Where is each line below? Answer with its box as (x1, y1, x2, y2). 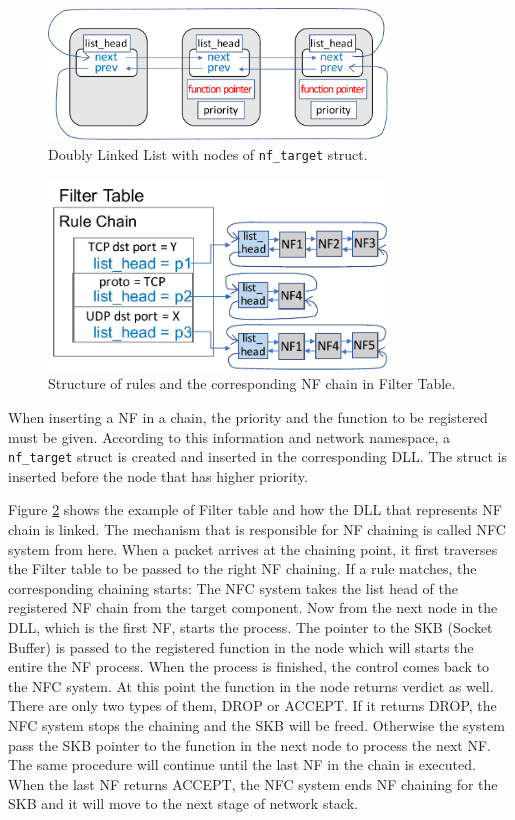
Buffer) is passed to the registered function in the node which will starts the (8, 636, 474, 657)
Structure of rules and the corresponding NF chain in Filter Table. (48, 373, 456, 394)
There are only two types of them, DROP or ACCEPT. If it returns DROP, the (8, 695, 497, 716)
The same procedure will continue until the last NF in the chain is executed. (8, 754, 476, 775)
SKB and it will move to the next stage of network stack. (8, 793, 358, 814)
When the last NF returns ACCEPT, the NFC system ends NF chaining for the (8, 773, 498, 794)
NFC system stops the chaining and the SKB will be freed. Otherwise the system (8, 715, 505, 736)
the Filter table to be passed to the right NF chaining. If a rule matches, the (8, 558, 477, 579)
